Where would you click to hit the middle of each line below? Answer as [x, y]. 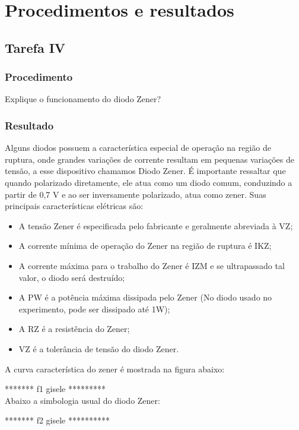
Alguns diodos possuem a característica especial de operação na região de [138, 148]
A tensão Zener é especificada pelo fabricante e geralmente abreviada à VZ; [156, 225]
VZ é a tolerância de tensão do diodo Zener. [99, 348]
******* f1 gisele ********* [55, 389]
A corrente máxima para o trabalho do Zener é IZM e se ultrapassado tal [152, 265]
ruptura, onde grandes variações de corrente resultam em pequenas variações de [149, 159]
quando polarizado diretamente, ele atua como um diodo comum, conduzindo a [149, 182]
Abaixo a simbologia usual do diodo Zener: [82, 400]
